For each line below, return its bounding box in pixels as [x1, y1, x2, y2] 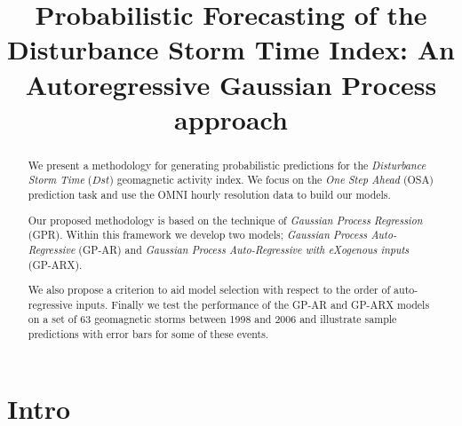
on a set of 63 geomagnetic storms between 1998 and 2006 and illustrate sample [28, 312, 397, 327]
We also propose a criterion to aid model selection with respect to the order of [28, 282, 391, 297]
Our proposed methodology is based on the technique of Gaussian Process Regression [28, 212, 423, 227]
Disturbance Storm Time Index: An [7, 31, 455, 67]
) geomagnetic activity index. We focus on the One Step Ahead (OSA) [109, 172, 434, 187]
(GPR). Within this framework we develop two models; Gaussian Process [28, 227, 368, 242]
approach [174, 100, 288, 137]
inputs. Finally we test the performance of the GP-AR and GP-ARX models [76, 296, 430, 312]
